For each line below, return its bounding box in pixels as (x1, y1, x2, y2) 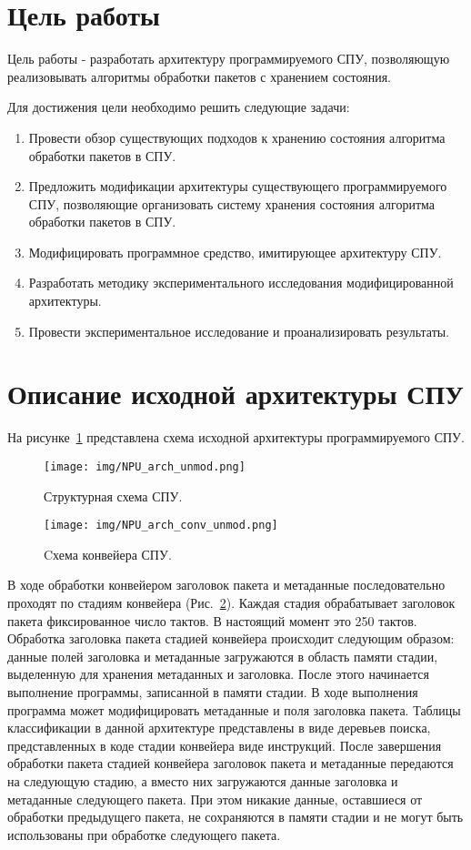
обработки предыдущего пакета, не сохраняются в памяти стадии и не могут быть (7, 807, 464, 826)
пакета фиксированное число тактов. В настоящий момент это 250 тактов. (7, 611, 417, 630)
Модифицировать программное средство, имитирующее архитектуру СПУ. (28, 242, 442, 261)
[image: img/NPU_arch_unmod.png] (44, 460, 246, 473)
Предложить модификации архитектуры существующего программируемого (28, 177, 447, 196)
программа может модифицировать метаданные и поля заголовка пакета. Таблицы (7, 700, 461, 719)
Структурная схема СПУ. (44, 486, 183, 505)
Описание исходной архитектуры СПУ (7, 375, 464, 412)
